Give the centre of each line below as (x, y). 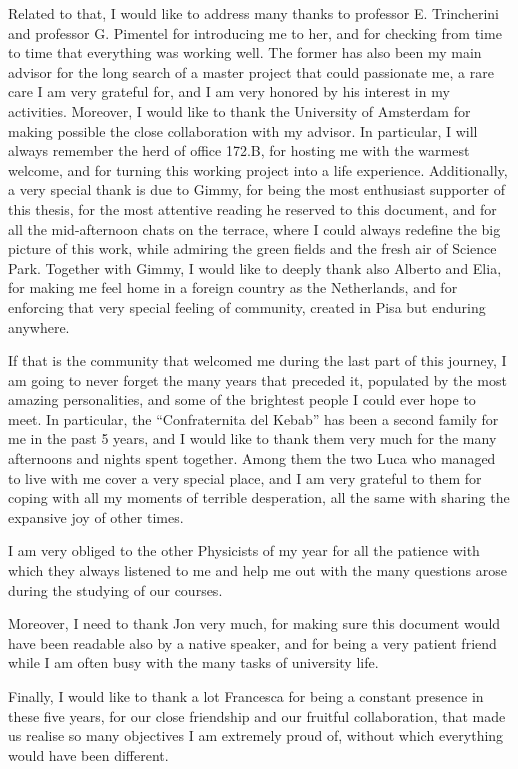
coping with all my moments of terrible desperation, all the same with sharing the (259, 497)
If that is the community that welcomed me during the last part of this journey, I (257, 360)
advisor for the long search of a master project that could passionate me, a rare (251, 71)
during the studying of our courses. (115, 589)
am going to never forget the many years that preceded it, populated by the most (257, 379)
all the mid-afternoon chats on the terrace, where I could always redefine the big (254, 228)
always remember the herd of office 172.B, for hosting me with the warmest (239, 150)
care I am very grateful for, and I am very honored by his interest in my (229, 91)
